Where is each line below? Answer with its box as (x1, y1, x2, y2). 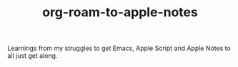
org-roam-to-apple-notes (42, 4, 198, 20)
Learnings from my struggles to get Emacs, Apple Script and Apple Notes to (7, 44, 231, 53)
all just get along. (7, 51, 58, 60)
